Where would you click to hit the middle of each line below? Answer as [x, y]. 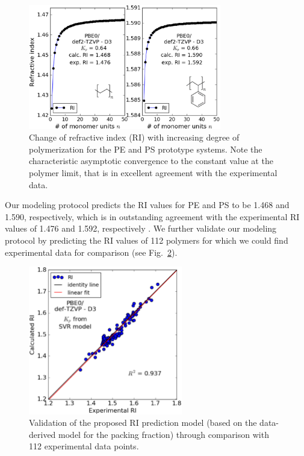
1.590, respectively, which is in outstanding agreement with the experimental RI [152, 216]
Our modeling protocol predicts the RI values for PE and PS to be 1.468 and [147, 205]
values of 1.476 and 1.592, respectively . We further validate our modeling [141, 228]
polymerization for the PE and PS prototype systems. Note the [146, 149]
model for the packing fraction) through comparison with [164, 434]
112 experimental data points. [84, 446]
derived [42, 434]
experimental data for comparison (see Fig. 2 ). [91, 252]
